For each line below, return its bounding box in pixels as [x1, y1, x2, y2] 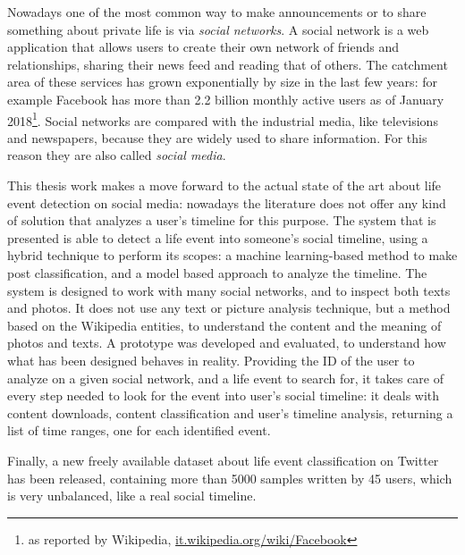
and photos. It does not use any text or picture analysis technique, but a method [7, 299, 451, 317]
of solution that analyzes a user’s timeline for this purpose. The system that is [7, 211, 436, 230]
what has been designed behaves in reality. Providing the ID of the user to [7, 350, 415, 369]
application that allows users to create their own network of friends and [7, 38, 400, 56]
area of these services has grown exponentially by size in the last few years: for [7, 72, 437, 91]
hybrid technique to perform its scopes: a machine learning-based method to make [7, 246, 458, 265]
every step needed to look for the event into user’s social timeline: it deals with [7, 386, 440, 405]
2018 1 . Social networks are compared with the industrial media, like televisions [7, 108, 438, 130]
